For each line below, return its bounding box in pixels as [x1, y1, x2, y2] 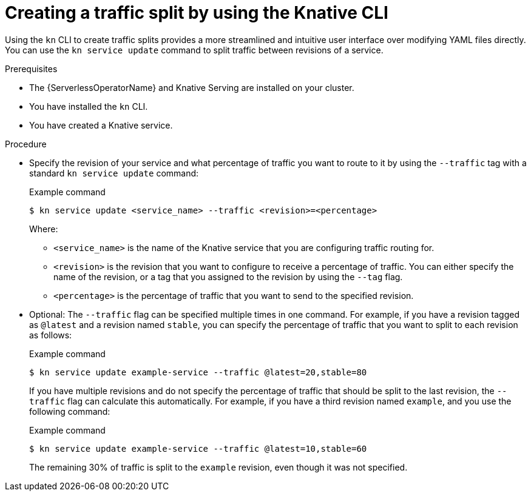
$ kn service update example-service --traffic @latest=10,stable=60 [29, 443, 367, 454]
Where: [29, 223, 58, 234]
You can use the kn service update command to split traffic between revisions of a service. [5, 44, 384, 55]
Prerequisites [5, 63, 58, 74]
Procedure [5, 138, 47, 149]
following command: [29, 406, 110, 417]
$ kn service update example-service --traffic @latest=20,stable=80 [29, 367, 367, 377]
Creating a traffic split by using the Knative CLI [5, 2, 388, 23]
